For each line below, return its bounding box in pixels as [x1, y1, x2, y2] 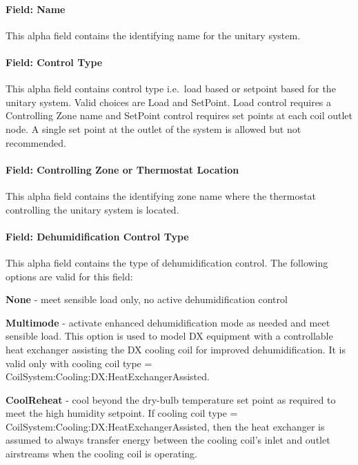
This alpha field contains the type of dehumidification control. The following [6, 255, 328, 269]
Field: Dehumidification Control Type [6, 229, 189, 243]
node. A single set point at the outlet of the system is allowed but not [6, 121, 301, 136]
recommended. [6, 135, 66, 149]
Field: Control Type [6, 54, 103, 69]
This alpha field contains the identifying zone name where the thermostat [6, 188, 316, 203]
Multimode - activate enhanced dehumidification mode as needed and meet [6, 315, 330, 329]
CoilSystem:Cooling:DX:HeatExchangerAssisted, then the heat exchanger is [6, 419, 325, 433]
